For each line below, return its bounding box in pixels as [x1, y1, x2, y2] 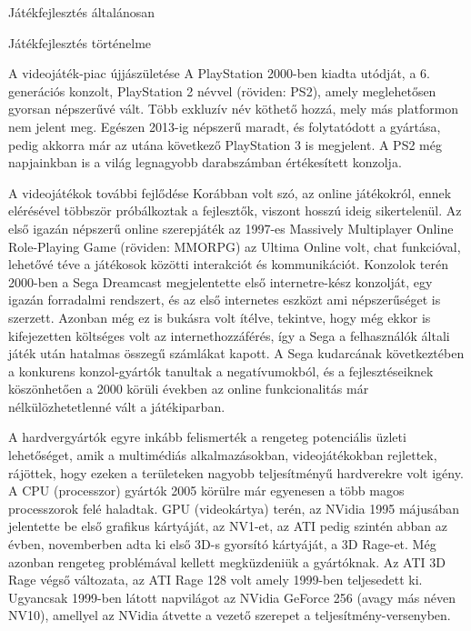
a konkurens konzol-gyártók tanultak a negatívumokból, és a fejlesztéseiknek [8, 361, 434, 380]
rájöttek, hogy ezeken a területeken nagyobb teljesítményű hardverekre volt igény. [8, 463, 464, 482]
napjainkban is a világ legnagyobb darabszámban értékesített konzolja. [8, 153, 402, 172]
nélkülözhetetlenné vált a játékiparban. [8, 396, 225, 416]
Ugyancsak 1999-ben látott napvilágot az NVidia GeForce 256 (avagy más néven [8, 587, 456, 606]
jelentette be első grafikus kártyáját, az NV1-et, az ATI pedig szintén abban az [8, 516, 447, 536]
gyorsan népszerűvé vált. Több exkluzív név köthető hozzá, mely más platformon [8, 99, 459, 118]
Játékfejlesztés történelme [8, 33, 152, 52]
